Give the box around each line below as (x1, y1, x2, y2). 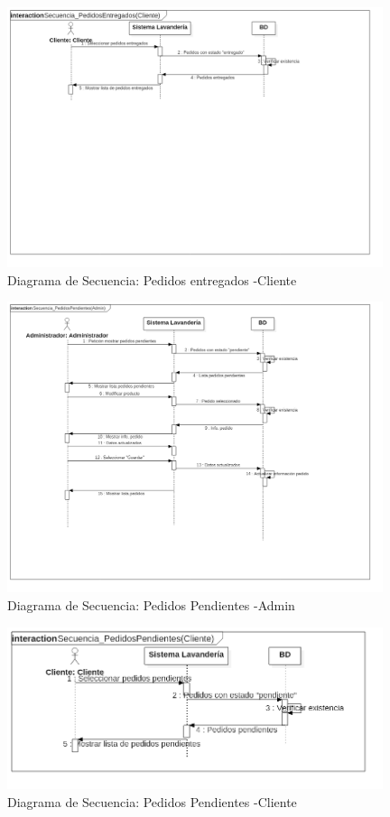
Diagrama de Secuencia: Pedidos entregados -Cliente (7, 270, 297, 289)
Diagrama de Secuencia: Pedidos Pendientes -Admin (7, 595, 295, 614)
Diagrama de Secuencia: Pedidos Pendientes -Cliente (7, 792, 297, 811)
